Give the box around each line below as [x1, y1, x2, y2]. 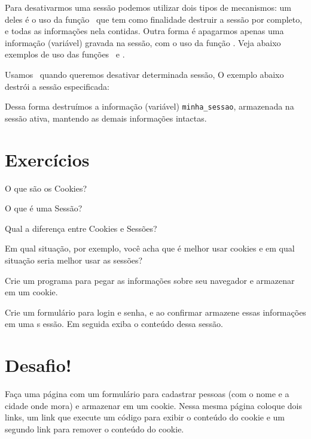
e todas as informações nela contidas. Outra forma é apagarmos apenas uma [5, 25, 284, 37]
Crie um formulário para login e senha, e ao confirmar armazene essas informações [5, 305, 306, 318]
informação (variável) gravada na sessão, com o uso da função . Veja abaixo [5, 36, 281, 49]
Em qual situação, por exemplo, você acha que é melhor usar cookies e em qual [5, 242, 295, 255]
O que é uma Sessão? [5, 202, 83, 214]
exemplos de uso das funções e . [5, 48, 125, 60]
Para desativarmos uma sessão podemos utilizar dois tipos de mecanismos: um [5, 1, 291, 13]
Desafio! [5, 353, 72, 377]
